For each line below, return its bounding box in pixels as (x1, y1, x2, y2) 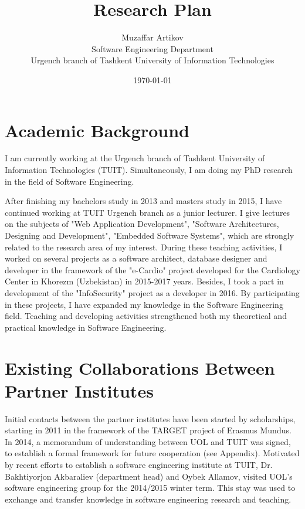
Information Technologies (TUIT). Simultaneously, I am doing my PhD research (5, 164, 293, 176)
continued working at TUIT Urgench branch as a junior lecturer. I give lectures (5, 206, 290, 218)
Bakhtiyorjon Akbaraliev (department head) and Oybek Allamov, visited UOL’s (5, 470, 293, 482)
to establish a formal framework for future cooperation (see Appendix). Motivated (5, 447, 300, 459)
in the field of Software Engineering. (5, 175, 134, 187)
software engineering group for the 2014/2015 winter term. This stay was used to (5, 481, 296, 494)
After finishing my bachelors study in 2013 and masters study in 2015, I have (5, 195, 282, 207)
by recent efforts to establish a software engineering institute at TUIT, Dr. (5, 459, 273, 471)
